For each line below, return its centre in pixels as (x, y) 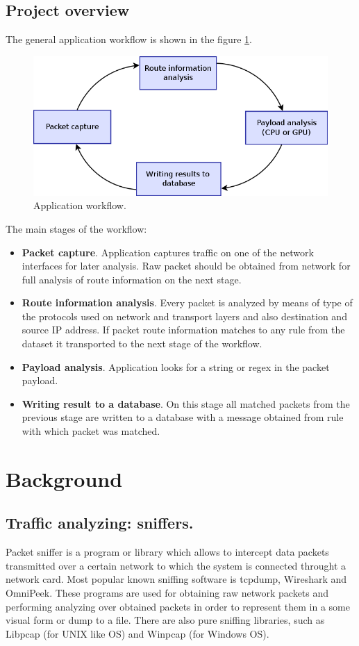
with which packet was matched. (91, 431)
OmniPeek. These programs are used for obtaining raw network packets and (167, 593)
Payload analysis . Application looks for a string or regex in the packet (176, 366)
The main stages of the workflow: (76, 228)
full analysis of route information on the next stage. (132, 279)
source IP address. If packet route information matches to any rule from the (183, 330)
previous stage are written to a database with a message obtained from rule (183, 417)
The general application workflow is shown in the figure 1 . (129, 39)
